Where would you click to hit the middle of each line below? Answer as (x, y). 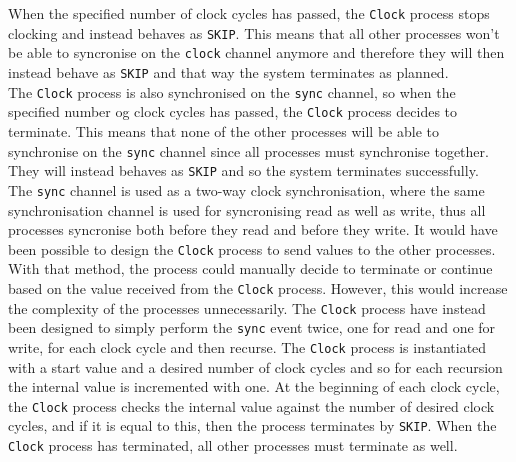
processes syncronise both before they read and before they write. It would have (253, 229)
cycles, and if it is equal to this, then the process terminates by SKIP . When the (252, 425)
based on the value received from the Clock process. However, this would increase (258, 287)
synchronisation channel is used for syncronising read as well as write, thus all (247, 209)
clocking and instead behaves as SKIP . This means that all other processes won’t (254, 32)
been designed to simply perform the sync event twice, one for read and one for (252, 327)
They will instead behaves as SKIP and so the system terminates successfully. (243, 170)
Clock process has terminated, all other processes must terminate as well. (233, 445)
